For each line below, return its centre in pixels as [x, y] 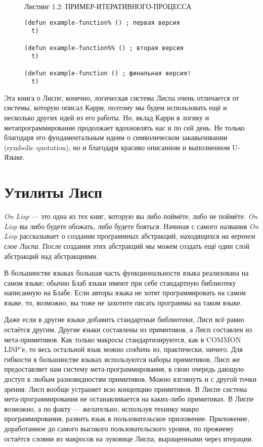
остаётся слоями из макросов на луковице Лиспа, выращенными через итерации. [129, 438]
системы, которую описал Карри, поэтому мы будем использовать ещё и [116, 107]
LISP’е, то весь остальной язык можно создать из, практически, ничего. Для [123, 349]
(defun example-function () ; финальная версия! [108, 73]
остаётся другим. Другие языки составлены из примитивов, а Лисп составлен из [128, 329]
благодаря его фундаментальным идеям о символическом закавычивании [116, 137]
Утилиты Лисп [53, 192]
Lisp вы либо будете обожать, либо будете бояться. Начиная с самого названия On [131, 226]
